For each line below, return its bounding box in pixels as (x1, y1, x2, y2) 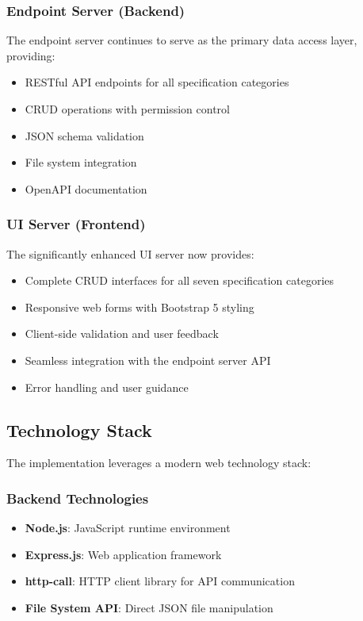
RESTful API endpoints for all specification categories (25, 74, 289, 90)
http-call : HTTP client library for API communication (25, 573, 295, 589)
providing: (6, 47, 55, 63)
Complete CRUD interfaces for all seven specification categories (25, 272, 334, 289)
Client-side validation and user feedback (25, 325, 219, 342)
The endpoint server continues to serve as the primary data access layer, (6, 32, 357, 48)
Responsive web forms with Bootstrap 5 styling (25, 298, 254, 315)
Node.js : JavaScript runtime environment (25, 519, 231, 536)
